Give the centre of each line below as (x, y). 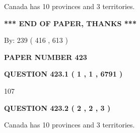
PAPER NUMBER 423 (46, 57)
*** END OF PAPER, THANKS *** (70, 23)
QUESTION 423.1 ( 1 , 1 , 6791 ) (63, 74)
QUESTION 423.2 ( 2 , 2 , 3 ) (57, 108)
